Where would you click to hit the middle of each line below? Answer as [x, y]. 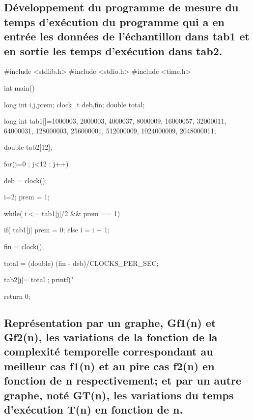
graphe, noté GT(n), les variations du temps [119, 395]
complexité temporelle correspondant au [109, 351]
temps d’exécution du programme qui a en [114, 21]
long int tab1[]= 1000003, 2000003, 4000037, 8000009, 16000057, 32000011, [115, 121]
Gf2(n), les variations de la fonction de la [111, 337]
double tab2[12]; [28, 147]
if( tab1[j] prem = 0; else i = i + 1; [57, 230]
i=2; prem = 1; [27, 197]
